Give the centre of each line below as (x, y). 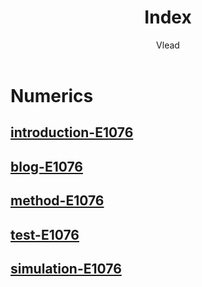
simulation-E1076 (66, 268)
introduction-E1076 (72, 132)
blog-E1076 (46, 166)
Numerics (52, 95)
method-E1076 (57, 201)
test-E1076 (45, 234)
